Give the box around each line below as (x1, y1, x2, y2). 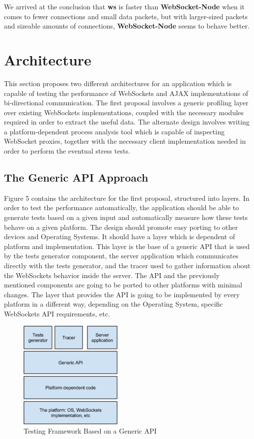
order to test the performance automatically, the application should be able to (4, 202, 239, 213)
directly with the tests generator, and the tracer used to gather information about (4, 260, 251, 271)
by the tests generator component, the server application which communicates (4, 251, 239, 261)
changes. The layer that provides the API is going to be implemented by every (4, 289, 240, 299)
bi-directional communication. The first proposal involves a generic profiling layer (4, 97, 249, 108)
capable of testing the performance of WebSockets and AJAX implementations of (4, 88, 249, 98)
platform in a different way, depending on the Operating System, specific (4, 299, 223, 309)
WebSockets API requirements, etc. (4, 308, 110, 318)
